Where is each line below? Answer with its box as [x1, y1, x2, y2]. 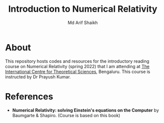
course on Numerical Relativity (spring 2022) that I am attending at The [5, 63, 150, 69]
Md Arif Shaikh [67, 20, 98, 25]
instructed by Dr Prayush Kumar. [5, 74, 71, 79]
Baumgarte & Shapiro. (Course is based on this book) [12, 112, 121, 118]
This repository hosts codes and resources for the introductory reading [5, 58, 149, 64]
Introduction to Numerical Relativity [8, 3, 158, 15]
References [5, 91, 53, 102]
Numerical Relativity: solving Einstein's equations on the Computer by [12, 107, 159, 113]
